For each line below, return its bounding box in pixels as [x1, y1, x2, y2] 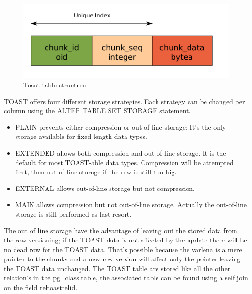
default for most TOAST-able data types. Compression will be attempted [15, 157, 234, 167]
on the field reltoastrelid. [4, 282, 78, 293]
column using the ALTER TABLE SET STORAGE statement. [4, 105, 191, 116]
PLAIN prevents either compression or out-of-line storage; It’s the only [15, 121, 226, 132]
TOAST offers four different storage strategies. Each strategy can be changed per [4, 96, 245, 106]
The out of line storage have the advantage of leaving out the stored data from [4, 225, 237, 235]
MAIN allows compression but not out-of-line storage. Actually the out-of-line [15, 199, 247, 209]
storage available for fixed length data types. [15, 131, 147, 141]
